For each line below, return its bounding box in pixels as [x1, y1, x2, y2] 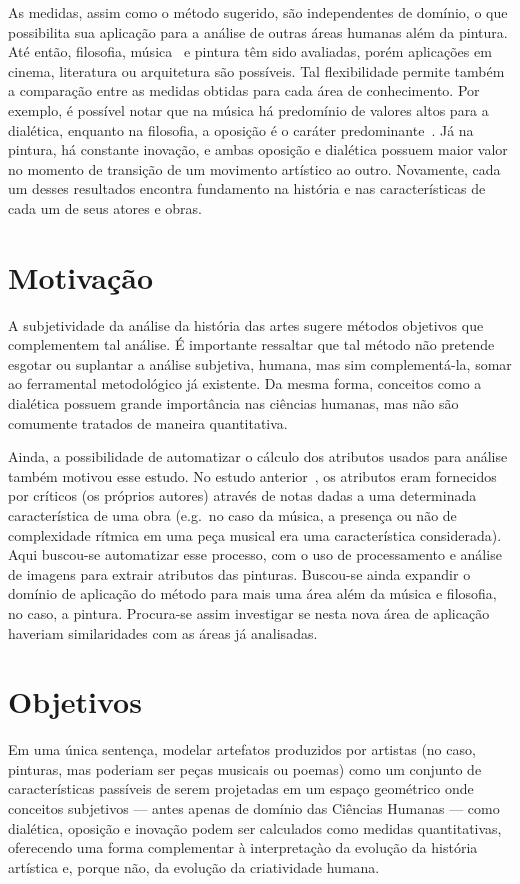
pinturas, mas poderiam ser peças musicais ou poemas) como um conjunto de [8, 758, 482, 779]
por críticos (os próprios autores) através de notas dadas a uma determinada [8, 485, 477, 506]
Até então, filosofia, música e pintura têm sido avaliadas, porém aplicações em [8, 41, 492, 62]
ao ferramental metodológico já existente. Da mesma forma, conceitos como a [8, 373, 482, 394]
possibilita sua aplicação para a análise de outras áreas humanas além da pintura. [8, 21, 508, 42]
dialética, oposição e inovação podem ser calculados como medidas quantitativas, [8, 817, 502, 838]
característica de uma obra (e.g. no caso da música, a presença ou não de [8, 505, 457, 525]
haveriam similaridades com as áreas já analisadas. [8, 622, 318, 643]
